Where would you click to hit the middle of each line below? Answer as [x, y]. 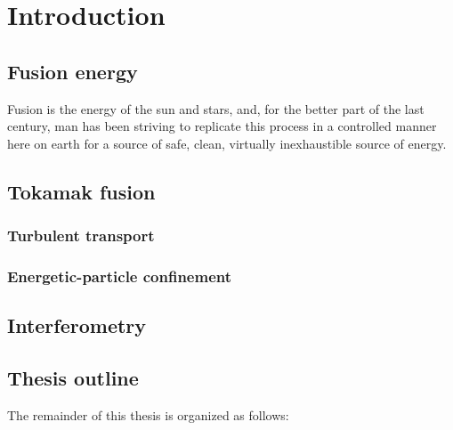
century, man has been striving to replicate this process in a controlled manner [222, 126]
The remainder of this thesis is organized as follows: [148, 414]
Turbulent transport [81, 235]
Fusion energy [73, 71]
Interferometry [77, 325]
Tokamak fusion [81, 191]
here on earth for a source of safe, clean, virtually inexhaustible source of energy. [227, 143]
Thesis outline [73, 377]
